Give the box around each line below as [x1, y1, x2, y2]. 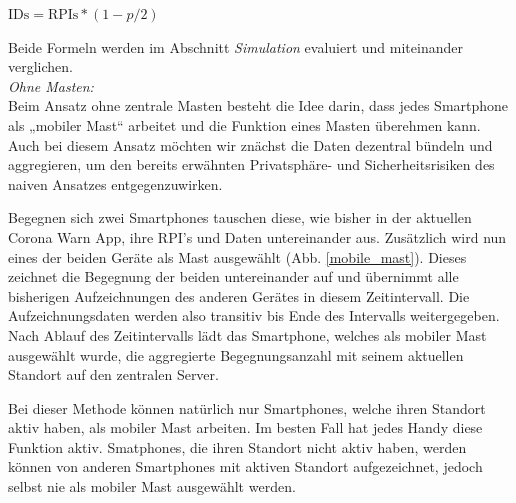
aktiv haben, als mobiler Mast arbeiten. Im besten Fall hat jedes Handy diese [8, 417, 483, 438]
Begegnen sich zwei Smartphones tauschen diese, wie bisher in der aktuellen [8, 207, 472, 228]
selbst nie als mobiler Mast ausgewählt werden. [8, 476, 296, 497]
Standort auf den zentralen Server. [8, 364, 219, 385]
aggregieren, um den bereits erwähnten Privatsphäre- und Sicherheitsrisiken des [8, 154, 495, 175]
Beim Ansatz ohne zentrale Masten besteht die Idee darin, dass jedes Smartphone [8, 95, 509, 116]
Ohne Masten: [8, 75, 94, 96]
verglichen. [8, 56, 73, 77]
